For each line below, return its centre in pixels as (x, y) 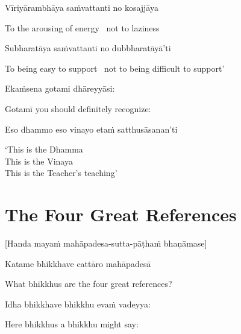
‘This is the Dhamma (44, 149)
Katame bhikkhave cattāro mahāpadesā (78, 263)
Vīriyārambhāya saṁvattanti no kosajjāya (82, 7)
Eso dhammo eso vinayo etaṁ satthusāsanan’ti (91, 129)
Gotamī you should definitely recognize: (78, 108)
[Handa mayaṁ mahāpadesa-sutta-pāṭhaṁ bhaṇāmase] (106, 243)
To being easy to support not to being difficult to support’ (115, 68)
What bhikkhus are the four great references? (89, 284)
